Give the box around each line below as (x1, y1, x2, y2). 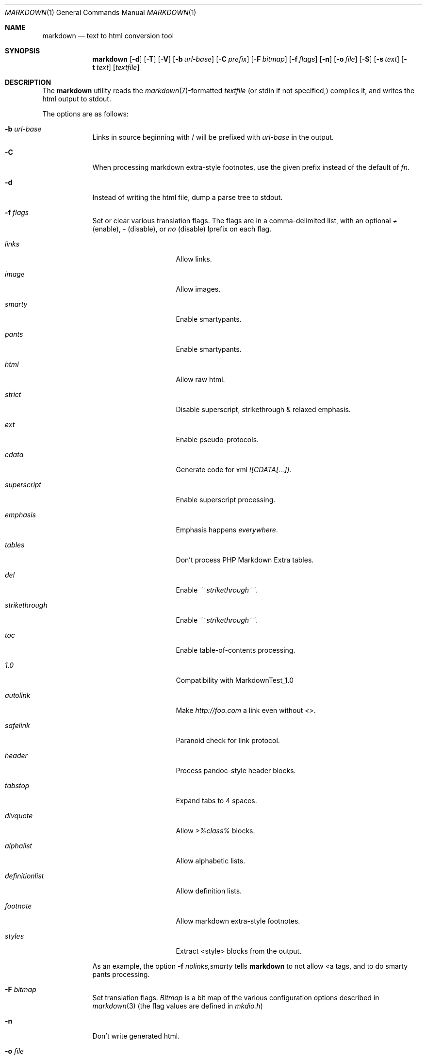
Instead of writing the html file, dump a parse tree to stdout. (92, 193, 283, 201)
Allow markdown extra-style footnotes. (176, 917, 300, 925)
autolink (5, 691, 31, 699)
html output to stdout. (42, 95, 111, 103)
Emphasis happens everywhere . (176, 526, 278, 534)
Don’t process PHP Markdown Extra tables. (176, 556, 314, 564)
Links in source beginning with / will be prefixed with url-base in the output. (92, 133, 334, 141)
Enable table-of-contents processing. (176, 646, 295, 654)
